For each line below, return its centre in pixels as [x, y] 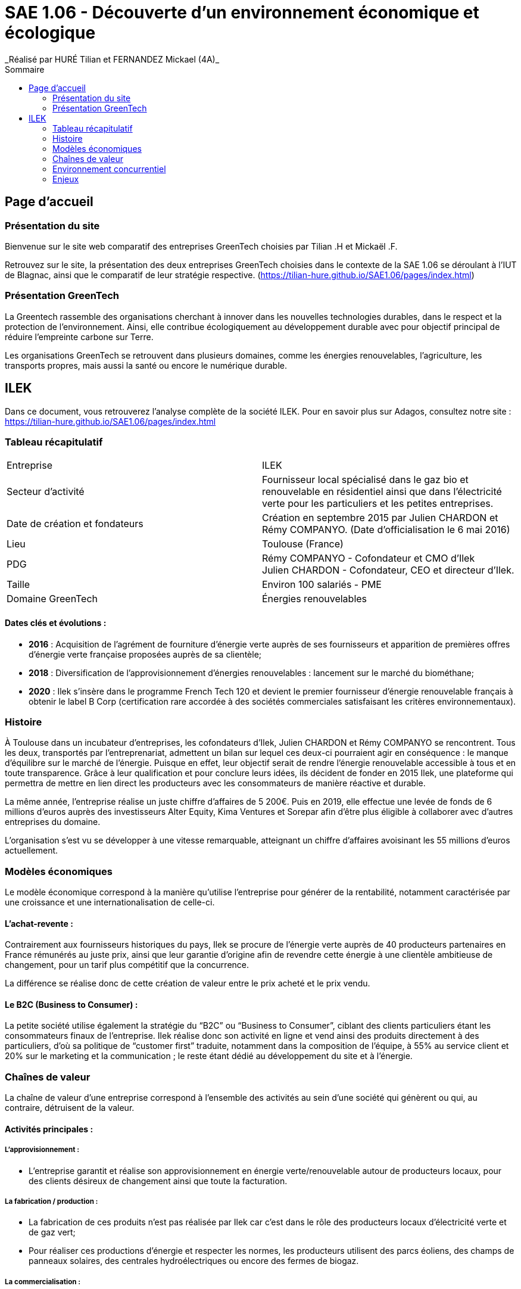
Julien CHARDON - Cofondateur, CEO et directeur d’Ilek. [388, 570]
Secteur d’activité [46, 492]
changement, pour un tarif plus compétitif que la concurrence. [127, 965]
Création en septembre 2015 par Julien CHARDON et [380, 518]
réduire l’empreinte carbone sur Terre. [79, 337]
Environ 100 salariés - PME [322, 585]
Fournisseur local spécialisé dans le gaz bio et [365, 480]
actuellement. [32, 851]
